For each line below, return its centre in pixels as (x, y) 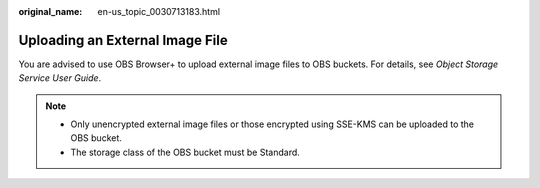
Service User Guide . (60, 78)
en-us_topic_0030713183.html (158, 11)
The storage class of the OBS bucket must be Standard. (185, 152)
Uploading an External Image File (123, 40)
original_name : (50, 11)
